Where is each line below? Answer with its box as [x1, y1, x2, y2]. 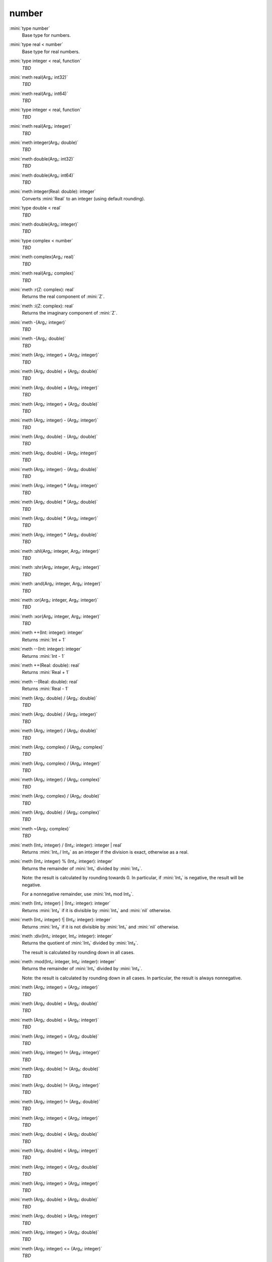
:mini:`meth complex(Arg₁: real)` [9, 254, 76, 260]
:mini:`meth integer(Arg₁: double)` [9, 139, 79, 146]
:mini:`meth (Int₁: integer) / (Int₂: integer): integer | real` [9, 842, 123, 848]
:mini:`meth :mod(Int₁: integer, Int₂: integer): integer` [9, 959, 116, 965]
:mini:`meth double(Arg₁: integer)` [9, 221, 79, 227]
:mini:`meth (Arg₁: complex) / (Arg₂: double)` [9, 793, 101, 799]
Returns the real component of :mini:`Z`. [22, 293, 105, 300]
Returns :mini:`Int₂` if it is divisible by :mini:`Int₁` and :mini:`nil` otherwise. [22, 907, 171, 913]
